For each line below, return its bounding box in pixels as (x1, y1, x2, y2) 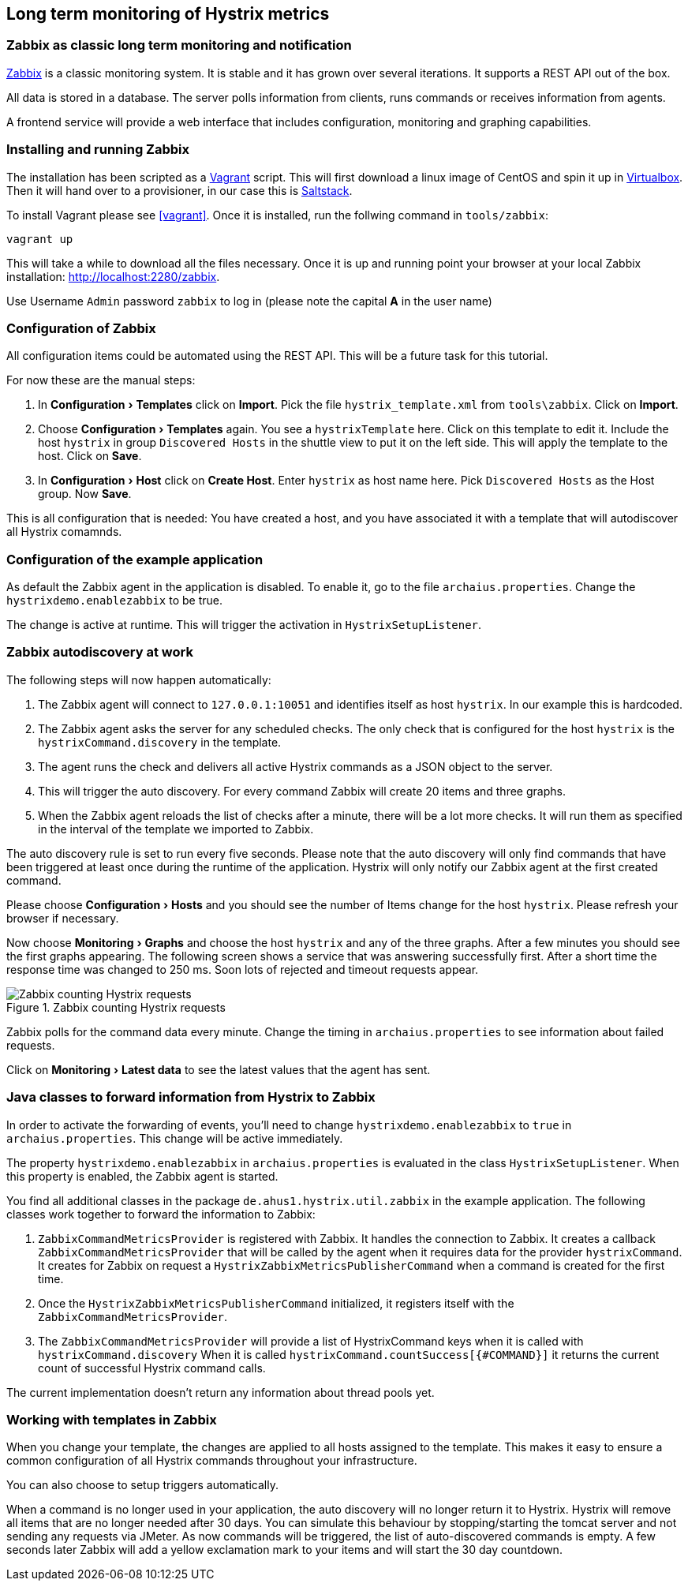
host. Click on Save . (38, 449, 142, 463)
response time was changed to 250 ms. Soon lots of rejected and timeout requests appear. (6, 962, 479, 976)
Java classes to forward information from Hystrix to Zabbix (6, 1089, 376, 1106)
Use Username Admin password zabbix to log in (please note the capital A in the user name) (6, 294, 492, 308)
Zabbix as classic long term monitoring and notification (6, 37, 352, 54)
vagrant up (6, 232, 73, 245)
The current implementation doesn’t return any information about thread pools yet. (6, 1385, 435, 1399)
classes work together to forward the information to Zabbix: (6, 1207, 316, 1221)
